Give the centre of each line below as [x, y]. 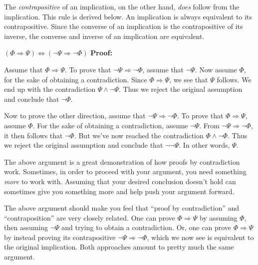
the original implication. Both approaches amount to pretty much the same [119, 247]
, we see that [189, 79]
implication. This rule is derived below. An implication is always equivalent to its [128, 16]
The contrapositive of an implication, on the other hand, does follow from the [122, 6]
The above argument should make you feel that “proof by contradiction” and [122, 208]
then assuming [26, 227]
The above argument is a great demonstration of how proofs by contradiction [122, 161]
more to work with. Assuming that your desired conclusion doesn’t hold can [120, 181]
